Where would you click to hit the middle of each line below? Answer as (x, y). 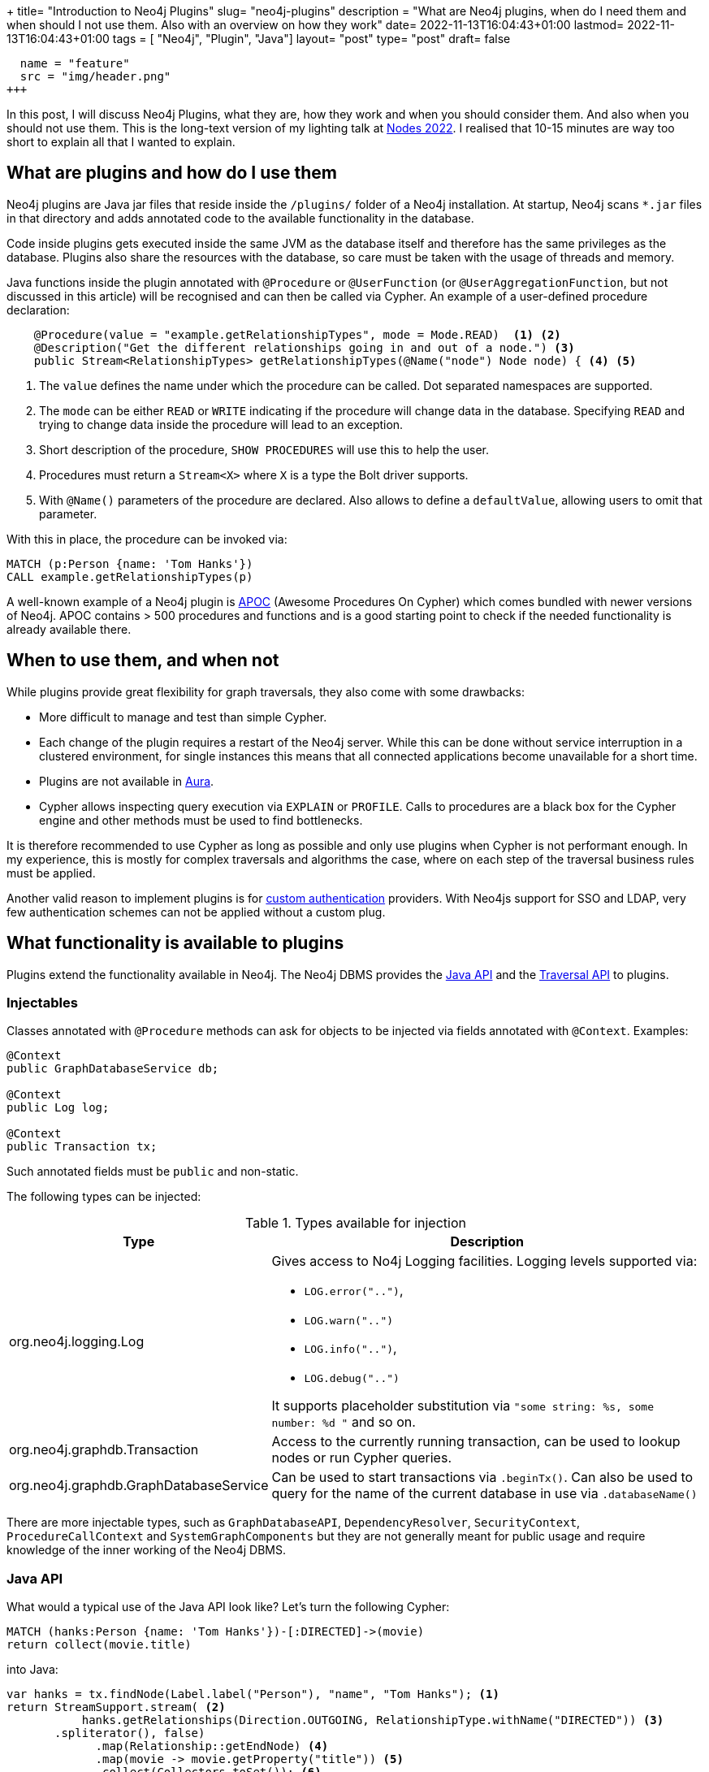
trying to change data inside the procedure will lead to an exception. (221, 424)
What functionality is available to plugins (175, 943)
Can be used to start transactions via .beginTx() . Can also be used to (482, 1477)
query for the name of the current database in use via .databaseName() (484, 1494)
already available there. (69, 629)
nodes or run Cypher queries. (361, 1458)
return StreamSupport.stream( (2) (116, 1707)
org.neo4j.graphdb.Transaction (104, 1450)
